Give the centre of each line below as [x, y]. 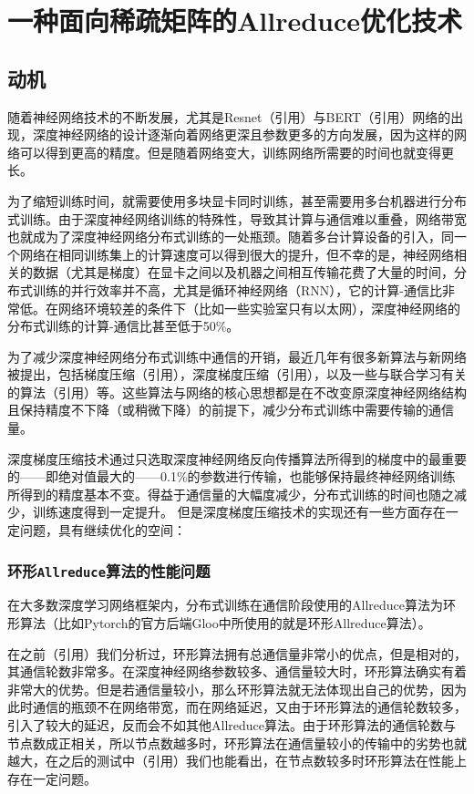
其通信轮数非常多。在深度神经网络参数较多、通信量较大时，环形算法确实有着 [237, 671]
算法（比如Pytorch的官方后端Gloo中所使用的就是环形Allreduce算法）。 [225, 623]
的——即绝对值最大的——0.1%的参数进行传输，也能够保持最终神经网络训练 [232, 476]
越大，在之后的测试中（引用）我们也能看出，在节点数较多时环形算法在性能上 [237, 761]
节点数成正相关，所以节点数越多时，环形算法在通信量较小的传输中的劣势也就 [237, 742]
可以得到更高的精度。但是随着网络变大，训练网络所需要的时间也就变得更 [237, 152]
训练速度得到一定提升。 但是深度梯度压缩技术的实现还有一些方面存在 [239, 512]
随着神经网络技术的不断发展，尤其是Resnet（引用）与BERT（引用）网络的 [229, 116]
